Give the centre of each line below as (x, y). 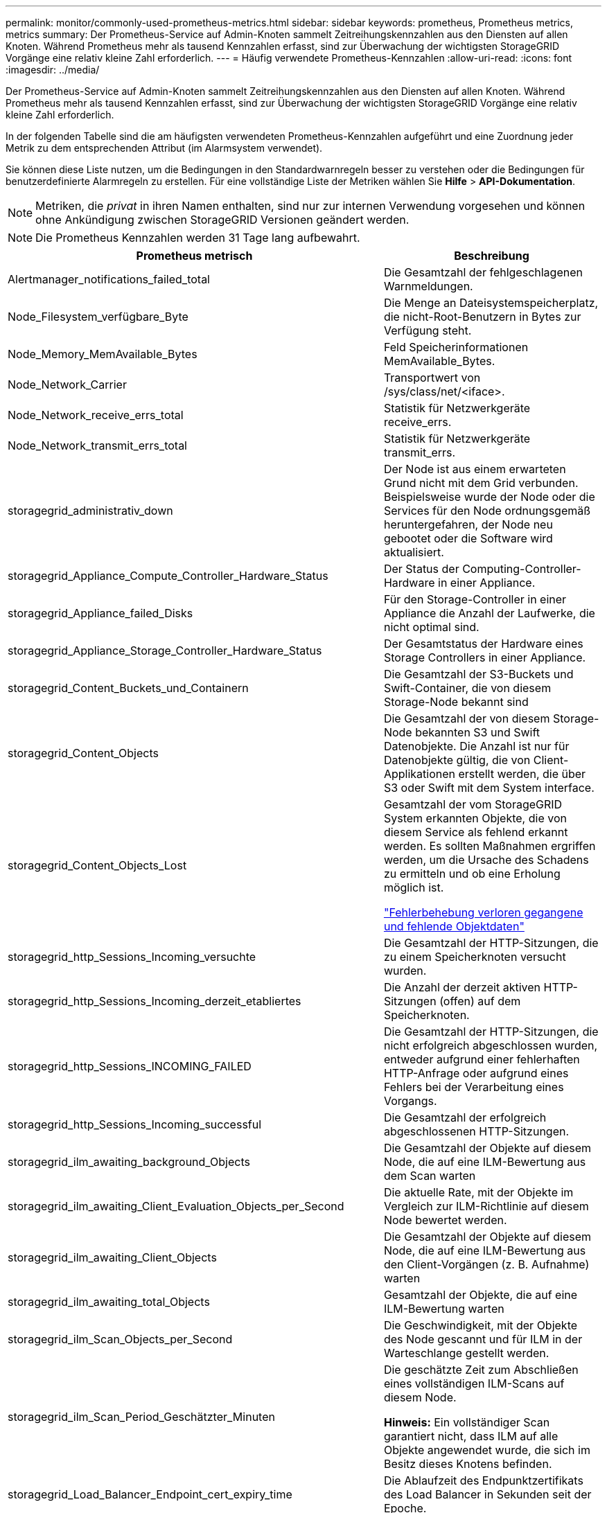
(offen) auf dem (480, 1001)
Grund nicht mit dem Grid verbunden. (481, 483)
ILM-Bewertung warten (444, 1309)
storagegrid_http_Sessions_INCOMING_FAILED (130, 1066)
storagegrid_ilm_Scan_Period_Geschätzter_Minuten (141, 1417)
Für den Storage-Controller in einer (475, 599)
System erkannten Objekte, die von (475, 818)
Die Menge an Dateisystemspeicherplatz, (491, 303)
